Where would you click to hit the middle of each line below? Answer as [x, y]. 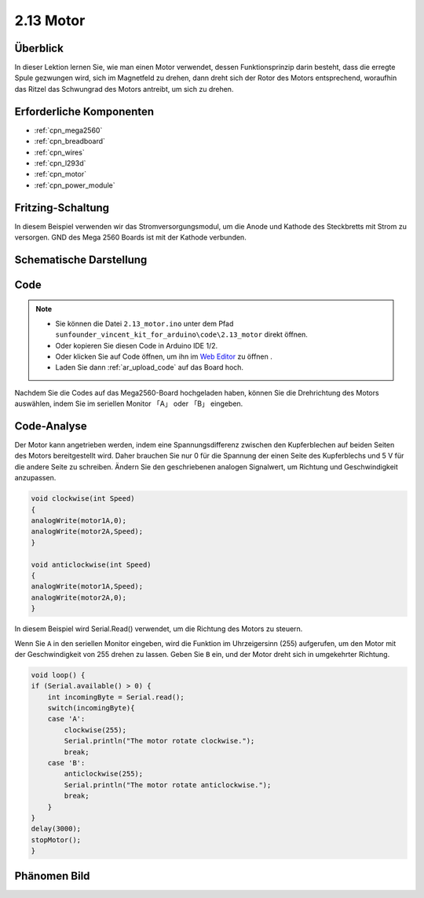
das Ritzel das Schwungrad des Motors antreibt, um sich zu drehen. [124, 89]
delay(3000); [56, 829]
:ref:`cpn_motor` [60, 174]
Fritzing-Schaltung [62, 208]
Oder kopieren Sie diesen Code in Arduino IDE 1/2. [137, 345]
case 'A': [66, 719]
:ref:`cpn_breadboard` [70, 141]
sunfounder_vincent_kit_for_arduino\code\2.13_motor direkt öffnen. [181, 334]
